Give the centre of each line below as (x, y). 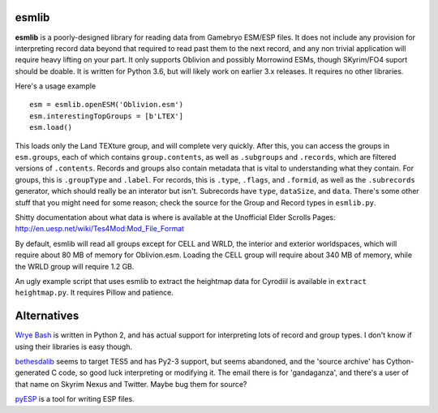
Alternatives (47, 316)
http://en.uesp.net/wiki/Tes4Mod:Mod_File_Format (100, 229)
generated (32, 372)
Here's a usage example (56, 86)
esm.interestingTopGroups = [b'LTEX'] (107, 116)
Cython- (400, 362)
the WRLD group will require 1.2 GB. (75, 266)
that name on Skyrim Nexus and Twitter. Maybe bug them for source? (131, 384)
